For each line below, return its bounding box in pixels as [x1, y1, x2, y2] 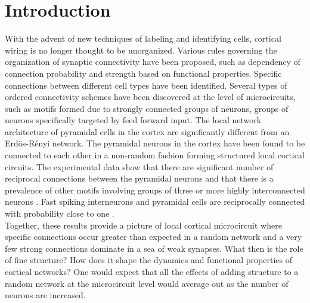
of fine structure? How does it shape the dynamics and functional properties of [5, 254, 293, 266]
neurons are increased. [5, 289, 86, 301]
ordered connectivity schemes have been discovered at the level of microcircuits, [5, 90, 296, 103]
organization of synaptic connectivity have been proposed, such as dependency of [5, 55, 300, 68]
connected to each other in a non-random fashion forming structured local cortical [5, 149, 305, 161]
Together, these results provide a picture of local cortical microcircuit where [5, 218, 282, 231]
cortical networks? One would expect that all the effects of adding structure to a [5, 265, 299, 277]
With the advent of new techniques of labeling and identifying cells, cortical [5, 32, 281, 45]
